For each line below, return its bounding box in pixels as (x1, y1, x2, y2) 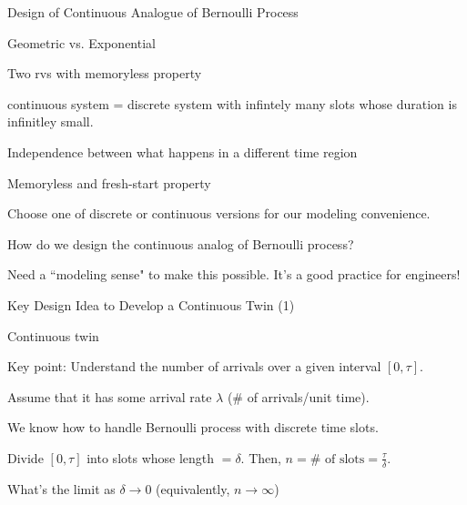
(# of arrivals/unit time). (227, 387, 370, 406)
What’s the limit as (7, 479, 116, 498)
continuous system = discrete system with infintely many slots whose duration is (7, 94, 457, 113)
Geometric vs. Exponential (7, 33, 156, 52)
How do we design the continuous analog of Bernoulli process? (7, 234, 354, 253)
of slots (325, 452, 365, 466)
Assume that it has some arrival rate (7, 387, 212, 406)
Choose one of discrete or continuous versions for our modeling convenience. (7, 204, 431, 223)
